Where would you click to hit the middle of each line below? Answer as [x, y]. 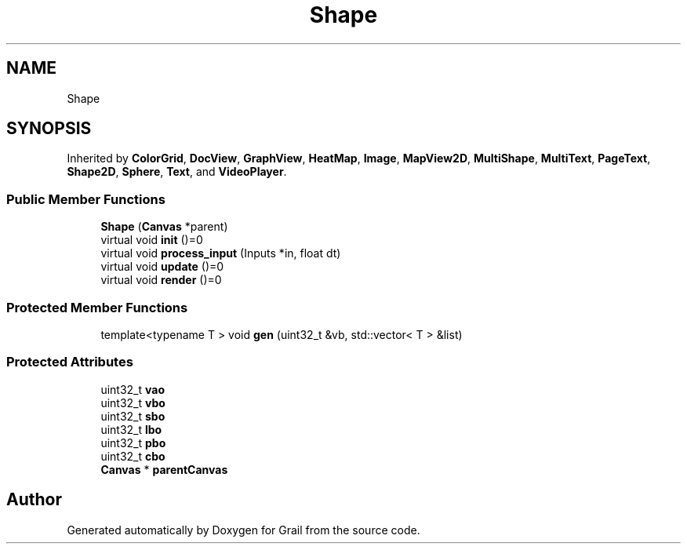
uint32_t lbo [131, 429]
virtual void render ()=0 [161, 280]
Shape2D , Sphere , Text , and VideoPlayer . [177, 172]
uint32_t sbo [133, 416]
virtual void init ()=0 [152, 240]
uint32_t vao [133, 389]
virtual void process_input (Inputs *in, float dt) [221, 253]
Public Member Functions [86, 199]
